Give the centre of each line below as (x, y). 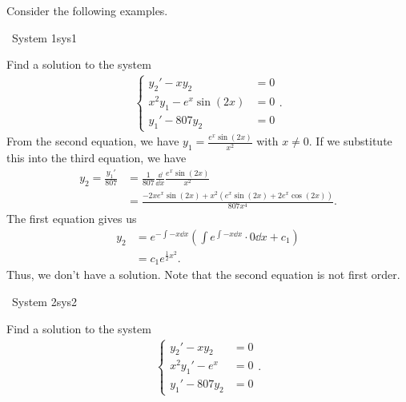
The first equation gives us (72, 219)
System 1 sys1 (44, 37)
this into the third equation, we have (96, 158)
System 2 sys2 (44, 302)
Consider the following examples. (87, 11)
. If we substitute (350, 141)
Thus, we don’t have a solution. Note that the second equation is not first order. (203, 275)
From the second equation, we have (93, 141)
